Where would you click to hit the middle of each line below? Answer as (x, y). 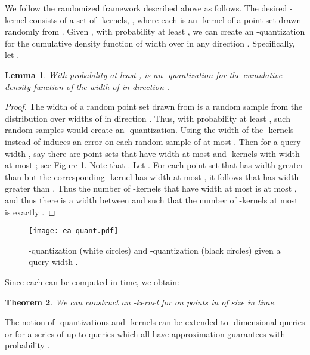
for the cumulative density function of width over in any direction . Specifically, (150, 43)
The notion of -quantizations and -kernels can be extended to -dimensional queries (155, 322)
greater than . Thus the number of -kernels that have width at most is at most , (151, 188)
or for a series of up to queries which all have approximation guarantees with (145, 333)
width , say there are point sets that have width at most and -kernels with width (152, 153)
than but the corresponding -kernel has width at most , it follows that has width (152, 176)
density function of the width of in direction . (87, 86)
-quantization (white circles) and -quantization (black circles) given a (155, 250)
